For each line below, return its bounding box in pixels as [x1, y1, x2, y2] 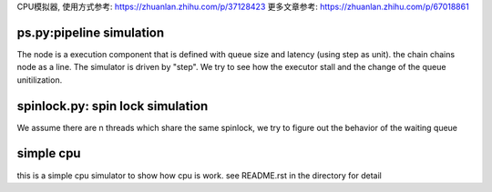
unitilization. [16, 74, 63, 86]
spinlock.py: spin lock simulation [16, 98, 209, 114]
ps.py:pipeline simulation [16, 25, 165, 40]
